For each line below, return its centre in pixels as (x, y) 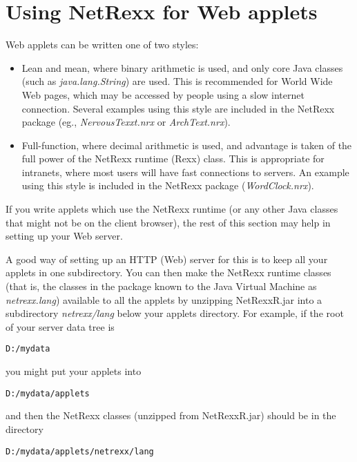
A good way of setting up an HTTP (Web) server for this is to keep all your (167, 259)
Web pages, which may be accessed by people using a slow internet (163, 94)
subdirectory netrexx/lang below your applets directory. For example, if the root (175, 313)
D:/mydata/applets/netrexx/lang (80, 451)
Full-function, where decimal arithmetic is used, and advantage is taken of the (187, 145)
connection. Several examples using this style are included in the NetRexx (178, 108)
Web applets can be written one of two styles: (102, 45)
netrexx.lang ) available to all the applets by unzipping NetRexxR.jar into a (164, 299)
